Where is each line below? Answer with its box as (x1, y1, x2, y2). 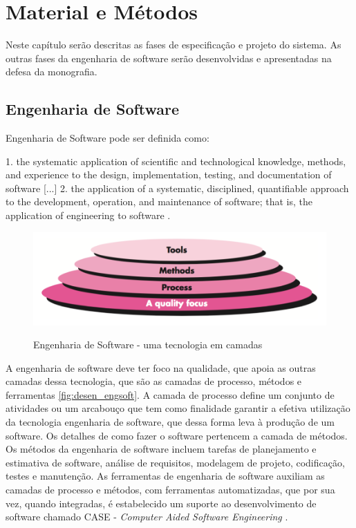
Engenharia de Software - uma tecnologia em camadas (33, 337, 263, 352)
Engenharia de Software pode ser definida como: (6, 131, 209, 145)
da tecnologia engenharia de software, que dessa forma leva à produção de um (6, 415, 335, 429)
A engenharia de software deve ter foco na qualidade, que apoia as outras (6, 360, 316, 375)
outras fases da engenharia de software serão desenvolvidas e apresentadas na (6, 50, 332, 65)
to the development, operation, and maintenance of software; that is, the (6, 194, 312, 209)
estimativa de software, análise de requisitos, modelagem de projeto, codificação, (6, 455, 345, 469)
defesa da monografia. (6, 64, 97, 79)
